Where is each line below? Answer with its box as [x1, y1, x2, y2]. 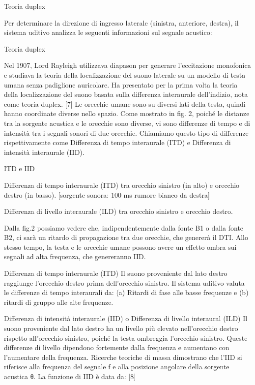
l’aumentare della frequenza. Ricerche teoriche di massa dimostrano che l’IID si [4, 352, 242, 362]
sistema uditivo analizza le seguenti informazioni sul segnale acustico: [4, 27, 212, 37]
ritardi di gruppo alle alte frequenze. [4, 296, 113, 307]
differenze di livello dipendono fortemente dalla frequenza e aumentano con [4, 342, 229, 353]
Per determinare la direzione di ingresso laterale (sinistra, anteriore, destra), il [4, 17, 239, 28]
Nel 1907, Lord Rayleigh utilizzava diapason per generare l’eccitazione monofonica [4, 60, 251, 70]
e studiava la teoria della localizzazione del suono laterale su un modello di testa [4, 69, 246, 80]
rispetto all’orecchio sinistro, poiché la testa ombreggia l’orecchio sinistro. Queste [4, 332, 248, 343]
